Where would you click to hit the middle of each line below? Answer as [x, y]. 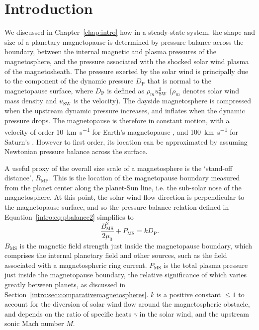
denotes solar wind [211, 90]
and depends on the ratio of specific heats [68, 313]
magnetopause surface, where [49, 90]
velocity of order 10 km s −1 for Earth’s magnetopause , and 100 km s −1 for [122, 131]
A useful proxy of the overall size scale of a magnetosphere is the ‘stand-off [119, 168]
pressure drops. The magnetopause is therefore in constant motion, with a [117, 120]
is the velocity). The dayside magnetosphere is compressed [162, 101]
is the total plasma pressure [206, 265]
